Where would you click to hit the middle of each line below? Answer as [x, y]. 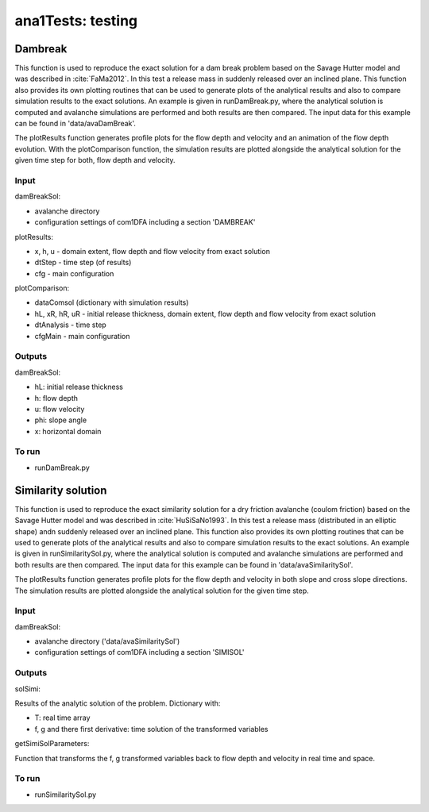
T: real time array [62, 718]
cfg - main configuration [74, 273]
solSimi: [28, 689]
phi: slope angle [61, 420]
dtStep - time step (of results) [83, 263]
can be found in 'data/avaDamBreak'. [75, 124]
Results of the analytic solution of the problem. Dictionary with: [118, 703]
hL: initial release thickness [79, 387]
